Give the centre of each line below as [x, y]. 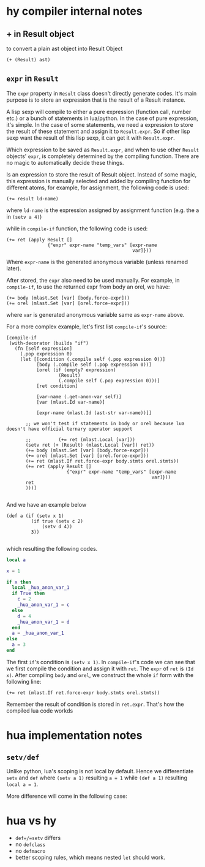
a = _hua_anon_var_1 [38, 633]
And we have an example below [47, 504]
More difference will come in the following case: [67, 796]
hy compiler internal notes [74, 11]
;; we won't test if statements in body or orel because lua [105, 423]
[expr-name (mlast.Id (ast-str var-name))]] [94, 413]
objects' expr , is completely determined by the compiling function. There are [103, 156]
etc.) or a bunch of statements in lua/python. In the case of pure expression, [102, 118]
